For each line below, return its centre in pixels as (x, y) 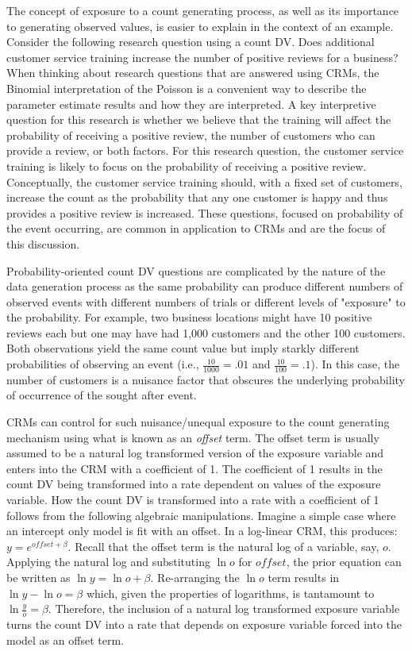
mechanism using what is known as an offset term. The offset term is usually (193, 437)
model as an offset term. (65, 639)
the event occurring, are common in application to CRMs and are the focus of (196, 228)
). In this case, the (355, 364)
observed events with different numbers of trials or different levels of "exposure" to (206, 301)
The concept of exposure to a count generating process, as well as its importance (203, 10)
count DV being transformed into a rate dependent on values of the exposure (194, 484)
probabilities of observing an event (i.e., (103, 364)
